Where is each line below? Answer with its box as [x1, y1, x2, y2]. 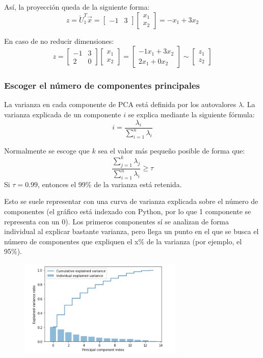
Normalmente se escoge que [4, 145, 90, 156]
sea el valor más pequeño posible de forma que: [98, 145, 245, 156]
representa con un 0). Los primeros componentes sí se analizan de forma [4, 216, 229, 226]
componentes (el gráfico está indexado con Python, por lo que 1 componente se [4, 206, 251, 217]
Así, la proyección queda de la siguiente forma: [4, 2, 150, 12]
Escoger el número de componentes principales [4, 79, 200, 92]
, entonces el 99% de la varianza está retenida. [38, 178, 182, 189]
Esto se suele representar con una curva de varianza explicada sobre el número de [4, 196, 258, 207]
